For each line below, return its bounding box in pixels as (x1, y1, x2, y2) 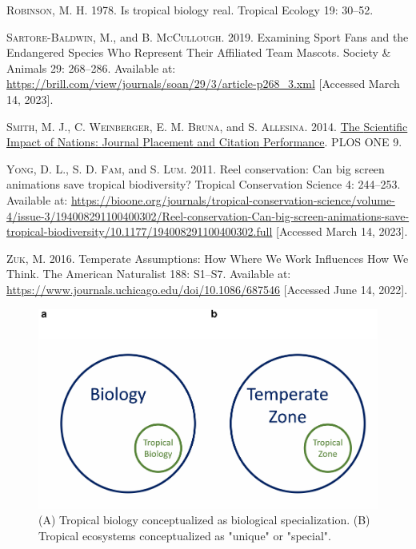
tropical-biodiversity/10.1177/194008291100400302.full (6, 223, 273, 240)
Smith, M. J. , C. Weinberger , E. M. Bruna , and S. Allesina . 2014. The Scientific (6, 117, 408, 134)
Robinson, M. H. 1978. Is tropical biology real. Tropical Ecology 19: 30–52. (6, 2, 374, 18)
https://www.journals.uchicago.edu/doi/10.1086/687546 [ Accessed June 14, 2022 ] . (6, 280, 408, 297)
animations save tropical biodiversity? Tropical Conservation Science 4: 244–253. (6, 176, 401, 193)
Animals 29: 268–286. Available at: (6, 59, 176, 76)
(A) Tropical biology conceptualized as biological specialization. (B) (38, 511, 370, 528)
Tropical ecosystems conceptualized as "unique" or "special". (38, 527, 331, 543)
